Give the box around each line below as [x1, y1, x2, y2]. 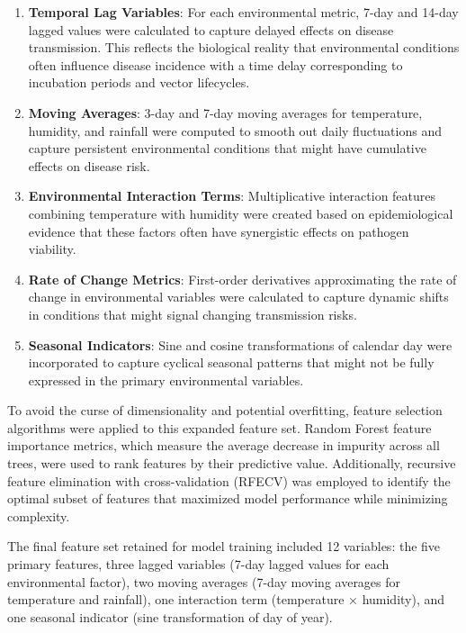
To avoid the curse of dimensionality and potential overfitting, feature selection [7, 401, 443, 420]
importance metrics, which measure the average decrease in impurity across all [7, 436, 440, 455]
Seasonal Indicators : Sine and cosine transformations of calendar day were [28, 335, 453, 354]
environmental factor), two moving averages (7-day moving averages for [7, 572, 401, 591]
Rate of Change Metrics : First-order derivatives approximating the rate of [28, 269, 457, 288]
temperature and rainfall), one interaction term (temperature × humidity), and [7, 590, 445, 609]
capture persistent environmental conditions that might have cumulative [28, 139, 426, 158]
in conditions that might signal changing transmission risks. [28, 304, 357, 323]
